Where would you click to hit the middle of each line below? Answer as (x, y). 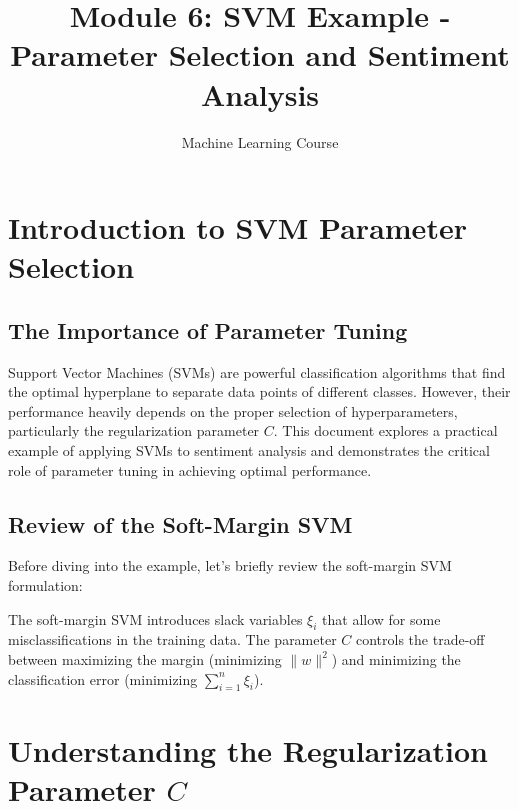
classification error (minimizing (103, 678)
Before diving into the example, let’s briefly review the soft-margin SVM (230, 565)
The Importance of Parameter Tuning (208, 329)
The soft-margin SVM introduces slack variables (155, 618)
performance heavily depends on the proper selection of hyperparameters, (233, 410)
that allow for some (381, 618)
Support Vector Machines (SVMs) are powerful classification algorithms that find (257, 371)
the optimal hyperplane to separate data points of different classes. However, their (259, 391)
